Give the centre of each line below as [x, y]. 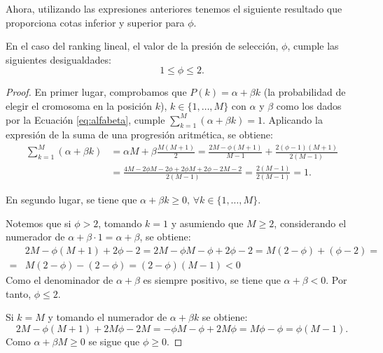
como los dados [309, 105]
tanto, [19, 293]
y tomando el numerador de [107, 317]
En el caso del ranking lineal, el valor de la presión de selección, [142, 46]
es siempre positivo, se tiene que [212, 280]
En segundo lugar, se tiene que [71, 200]
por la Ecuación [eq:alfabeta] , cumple [85, 119]
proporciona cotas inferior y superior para [95, 22]
